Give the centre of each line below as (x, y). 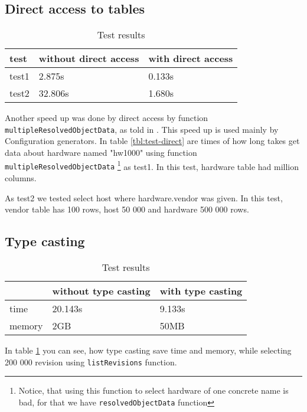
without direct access (89, 58)
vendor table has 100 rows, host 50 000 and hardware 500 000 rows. (127, 209)
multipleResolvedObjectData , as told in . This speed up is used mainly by (142, 129)
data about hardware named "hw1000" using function (101, 153)
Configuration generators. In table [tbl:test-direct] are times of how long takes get (152, 141)
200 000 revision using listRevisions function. (91, 362)
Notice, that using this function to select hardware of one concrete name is (153, 390)
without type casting (101, 290)
